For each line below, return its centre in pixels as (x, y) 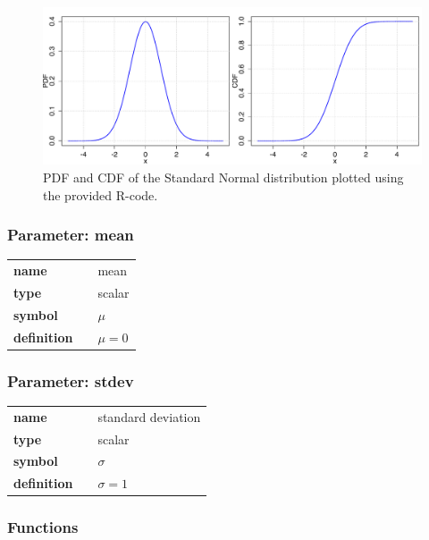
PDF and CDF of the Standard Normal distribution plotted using (223, 177)
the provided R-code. (101, 194)
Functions (43, 527)
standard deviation (149, 416)
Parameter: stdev (71, 380)
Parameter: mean (71, 235)
